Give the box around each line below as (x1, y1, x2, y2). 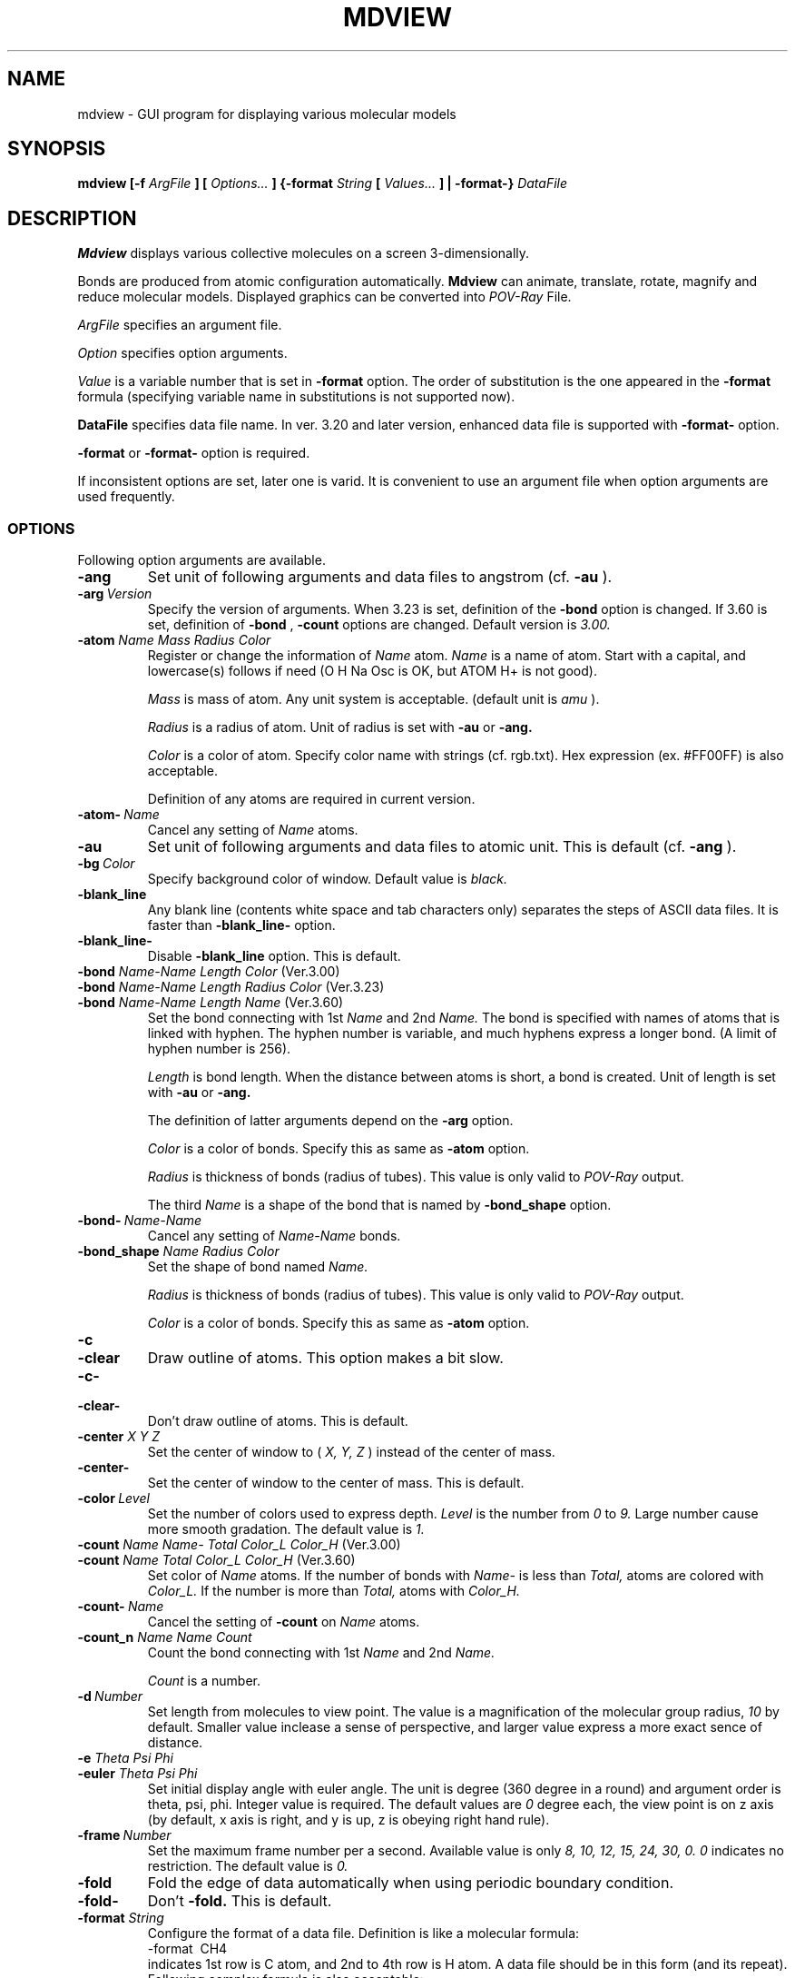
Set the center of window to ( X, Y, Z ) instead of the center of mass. (147, 1444, 555, 1460)
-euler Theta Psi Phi (77, 1765, 198, 1782)
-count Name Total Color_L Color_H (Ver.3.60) (77, 1552, 356, 1568)
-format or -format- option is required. (77, 445, 310, 461)
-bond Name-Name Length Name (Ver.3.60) (77, 994, 344, 1011)
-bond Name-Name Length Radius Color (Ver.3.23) (77, 979, 385, 995)
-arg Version (77, 586, 152, 602)
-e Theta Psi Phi (77, 1750, 173, 1766)
